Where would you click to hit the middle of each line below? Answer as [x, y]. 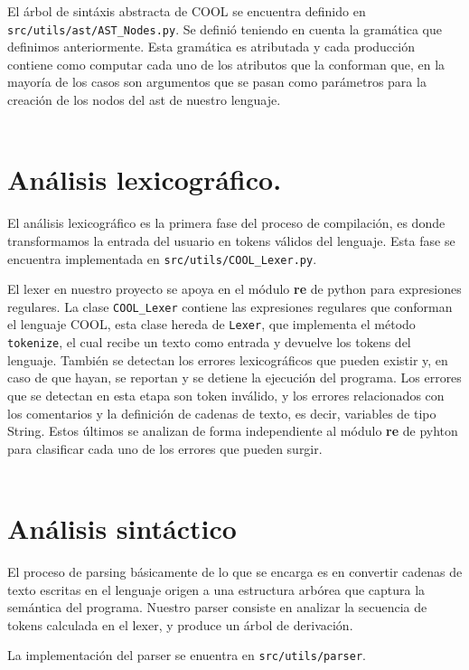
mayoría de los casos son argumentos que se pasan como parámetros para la [217, 82]
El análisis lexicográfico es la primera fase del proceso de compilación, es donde [226, 223]
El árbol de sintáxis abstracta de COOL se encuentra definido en [187, 11]
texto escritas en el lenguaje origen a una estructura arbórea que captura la [216, 589]
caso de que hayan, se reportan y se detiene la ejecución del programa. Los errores [234, 377]
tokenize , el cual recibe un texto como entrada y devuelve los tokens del [209, 342]
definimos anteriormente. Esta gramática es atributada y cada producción [211, 47]
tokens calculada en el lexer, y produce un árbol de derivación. [180, 624]
